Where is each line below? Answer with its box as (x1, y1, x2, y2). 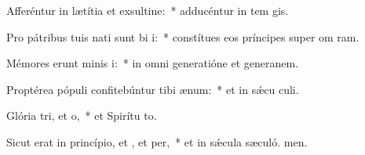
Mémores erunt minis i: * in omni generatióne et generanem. (6, 55, 299, 71)
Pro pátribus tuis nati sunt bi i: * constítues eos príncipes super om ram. (6, 28, 360, 45)
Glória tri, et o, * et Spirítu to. (6, 107, 157, 124)
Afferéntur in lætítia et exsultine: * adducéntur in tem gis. (6, 2, 289, 18)
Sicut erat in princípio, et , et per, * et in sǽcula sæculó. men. (6, 133, 308, 150)
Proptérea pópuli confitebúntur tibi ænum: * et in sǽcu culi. (6, 81, 299, 97)
